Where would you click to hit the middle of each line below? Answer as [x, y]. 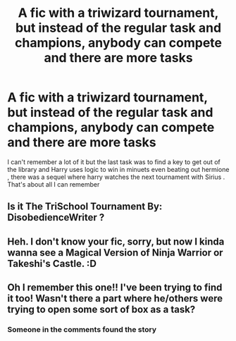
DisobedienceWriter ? [56, 217]
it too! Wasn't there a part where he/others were [115, 298]
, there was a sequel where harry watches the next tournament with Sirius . [116, 177]
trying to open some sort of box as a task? [101, 310]
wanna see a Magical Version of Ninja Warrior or [115, 253]
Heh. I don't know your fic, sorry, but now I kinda [116, 241]
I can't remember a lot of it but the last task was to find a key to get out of [114, 162]
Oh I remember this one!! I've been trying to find [115, 288]
